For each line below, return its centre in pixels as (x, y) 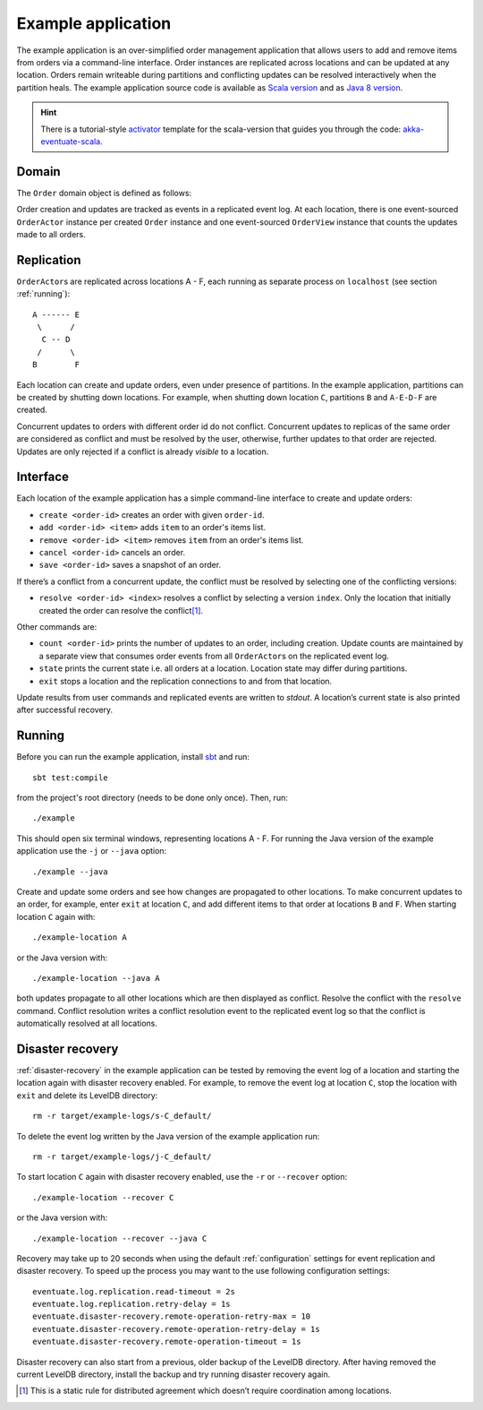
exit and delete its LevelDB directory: (87, 1095)
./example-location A (80, 937)
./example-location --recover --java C (120, 1238)
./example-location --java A (96, 978)
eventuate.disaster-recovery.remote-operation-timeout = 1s (167, 1342)
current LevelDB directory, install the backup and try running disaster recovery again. (174, 1374)
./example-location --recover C (103, 1197)
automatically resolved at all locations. (87, 1023)
